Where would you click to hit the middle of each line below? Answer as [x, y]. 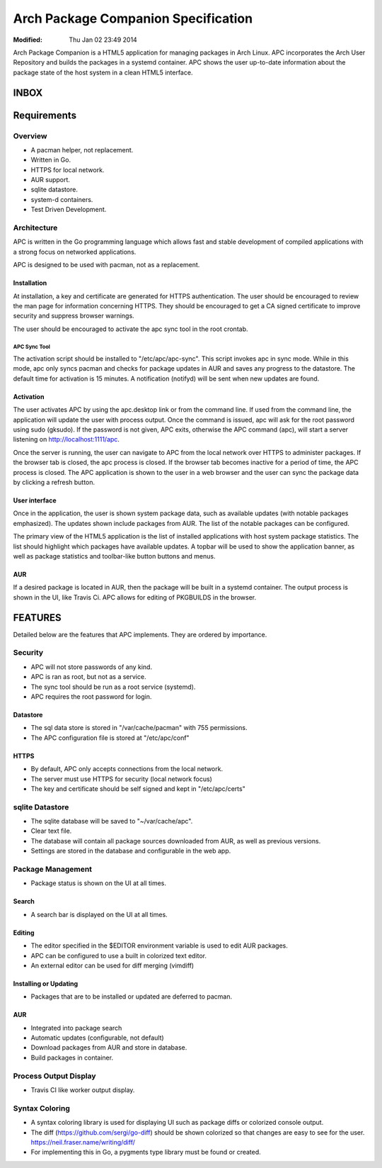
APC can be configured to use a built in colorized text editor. [119, 955]
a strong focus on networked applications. [75, 252]
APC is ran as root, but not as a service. [88, 677]
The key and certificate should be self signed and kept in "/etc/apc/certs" [138, 788]
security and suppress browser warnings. [74, 316]
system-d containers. [62, 199]
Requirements [45, 115]
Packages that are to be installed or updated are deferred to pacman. [132, 996]
